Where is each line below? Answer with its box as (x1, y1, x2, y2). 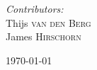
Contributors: (6, 1, 64, 16)
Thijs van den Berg (6, 15, 91, 30)
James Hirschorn (6, 29, 81, 44)
